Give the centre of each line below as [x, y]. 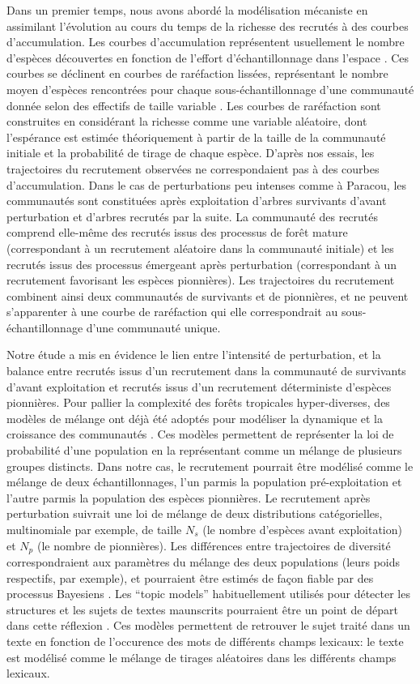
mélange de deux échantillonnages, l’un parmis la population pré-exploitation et [204, 482]
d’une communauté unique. [153, 327]
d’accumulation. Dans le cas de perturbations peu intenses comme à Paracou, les [207, 184]
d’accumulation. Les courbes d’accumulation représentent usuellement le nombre [206, 42]
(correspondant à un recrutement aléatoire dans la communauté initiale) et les [200, 248]
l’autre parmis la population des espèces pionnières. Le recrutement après [189, 497]
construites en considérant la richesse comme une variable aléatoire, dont [187, 121]
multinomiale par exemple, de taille [94, 529]
